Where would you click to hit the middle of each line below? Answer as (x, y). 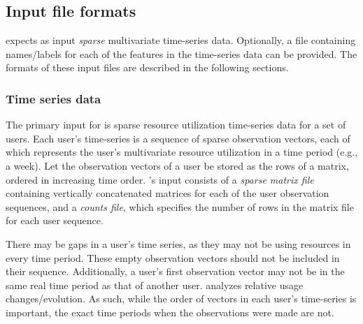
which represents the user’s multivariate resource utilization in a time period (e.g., (182, 152)
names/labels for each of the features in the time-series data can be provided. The (181, 53)
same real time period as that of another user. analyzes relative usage (155, 285)
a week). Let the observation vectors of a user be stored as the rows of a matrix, (177, 165)
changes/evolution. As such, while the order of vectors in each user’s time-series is (181, 299)
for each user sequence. (55, 220)
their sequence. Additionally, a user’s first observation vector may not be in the (175, 271)
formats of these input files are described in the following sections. (147, 67)
